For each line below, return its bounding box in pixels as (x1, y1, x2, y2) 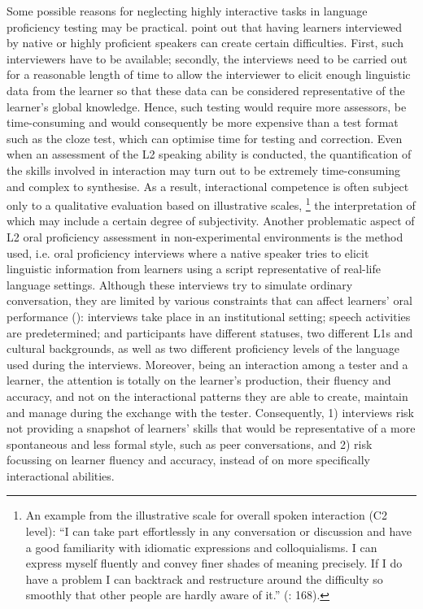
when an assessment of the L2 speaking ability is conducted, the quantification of (7, 146, 412, 163)
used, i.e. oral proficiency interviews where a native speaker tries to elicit (7, 244, 369, 261)
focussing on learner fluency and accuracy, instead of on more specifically (7, 451, 370, 468)
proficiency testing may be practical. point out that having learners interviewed (7, 18, 403, 35)
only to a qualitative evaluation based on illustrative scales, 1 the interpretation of (7, 194, 416, 213)
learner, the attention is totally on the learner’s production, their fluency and (7, 372, 391, 389)
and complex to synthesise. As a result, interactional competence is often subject (7, 177, 409, 194)
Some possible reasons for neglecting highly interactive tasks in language (7, 2, 368, 19)
